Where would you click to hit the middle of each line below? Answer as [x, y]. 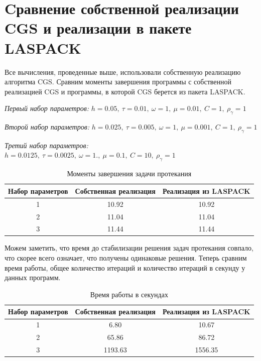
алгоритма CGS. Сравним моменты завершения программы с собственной [118, 82]
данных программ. [33, 277]
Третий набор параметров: [46, 145]
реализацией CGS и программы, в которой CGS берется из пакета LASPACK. [125, 91]
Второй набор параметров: [47, 127]
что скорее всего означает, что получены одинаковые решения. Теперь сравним [126, 258]
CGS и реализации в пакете [98, 28]
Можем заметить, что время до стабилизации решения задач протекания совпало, [129, 248]
